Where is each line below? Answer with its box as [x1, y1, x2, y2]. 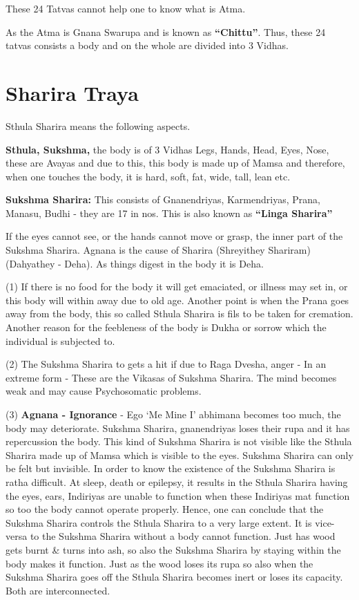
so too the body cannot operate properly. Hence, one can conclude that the [6, 502, 324, 516]
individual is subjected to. [6, 333, 115, 348]
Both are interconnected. [6, 583, 110, 597]
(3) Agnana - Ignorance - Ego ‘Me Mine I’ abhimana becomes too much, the [6, 407, 341, 421]
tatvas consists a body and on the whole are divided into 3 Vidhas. [6, 38, 289, 53]
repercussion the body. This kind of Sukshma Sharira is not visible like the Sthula [6, 434, 352, 449]
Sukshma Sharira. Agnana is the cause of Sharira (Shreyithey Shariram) [6, 243, 311, 257]
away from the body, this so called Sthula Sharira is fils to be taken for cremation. [6, 306, 353, 321]
